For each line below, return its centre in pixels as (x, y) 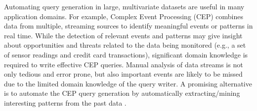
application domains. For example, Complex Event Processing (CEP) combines (124, 16)
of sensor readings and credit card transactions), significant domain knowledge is (126, 54)
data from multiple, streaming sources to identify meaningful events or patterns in (128, 26)
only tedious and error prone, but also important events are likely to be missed (123, 74)
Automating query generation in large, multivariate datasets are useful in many (124, 6)
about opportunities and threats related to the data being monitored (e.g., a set (125, 45)
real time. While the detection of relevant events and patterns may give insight (123, 35)
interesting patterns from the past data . (65, 102)
